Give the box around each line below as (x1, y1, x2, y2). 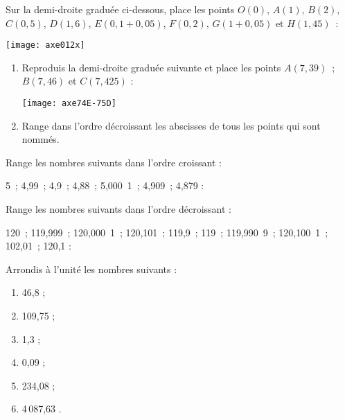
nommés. (21, 132, 60, 146)
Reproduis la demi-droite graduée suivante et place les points (21, 60, 281, 74)
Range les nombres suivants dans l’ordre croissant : (6, 155, 222, 169)
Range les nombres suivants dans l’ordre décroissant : (6, 202, 231, 216)
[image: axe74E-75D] (21, 98, 116, 109)
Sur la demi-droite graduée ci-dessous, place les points (6, 2, 235, 16)
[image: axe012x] (6, 40, 85, 51)
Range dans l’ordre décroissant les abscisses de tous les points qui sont (21, 118, 321, 132)
